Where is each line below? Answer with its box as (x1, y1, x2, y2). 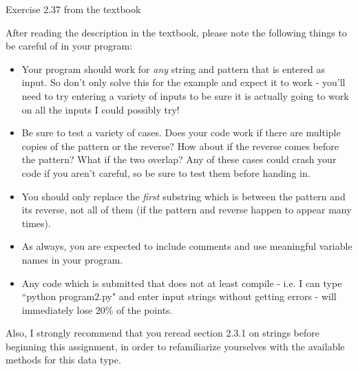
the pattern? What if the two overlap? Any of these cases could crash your (21, 152, 337, 167)
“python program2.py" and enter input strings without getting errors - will (21, 289, 337, 304)
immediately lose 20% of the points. (21, 302, 173, 317)
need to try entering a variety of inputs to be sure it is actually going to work (21, 88, 349, 103)
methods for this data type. (6, 352, 121, 367)
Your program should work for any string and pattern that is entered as (21, 61, 325, 76)
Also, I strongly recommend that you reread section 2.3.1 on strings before (6, 326, 319, 340)
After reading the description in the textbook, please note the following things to (6, 25, 347, 39)
